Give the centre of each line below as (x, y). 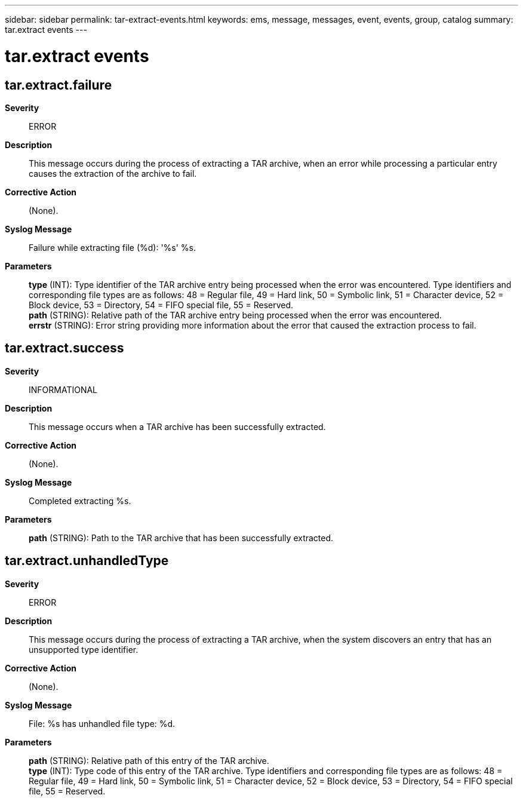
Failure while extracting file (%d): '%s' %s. (113, 247)
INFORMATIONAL (63, 389)
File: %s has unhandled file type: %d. (102, 723)
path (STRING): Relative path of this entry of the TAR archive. (149, 760)
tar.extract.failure (59, 85)
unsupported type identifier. (84, 649)
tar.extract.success (64, 348)
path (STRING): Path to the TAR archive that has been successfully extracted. (181, 538)
